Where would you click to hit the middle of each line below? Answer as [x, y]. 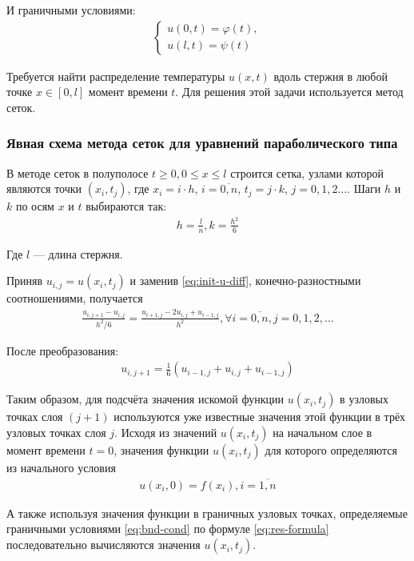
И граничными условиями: [71, 10]
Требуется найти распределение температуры [116, 76]
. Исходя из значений [166, 433]
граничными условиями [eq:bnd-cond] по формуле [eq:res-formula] [168, 529]
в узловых [364, 399]
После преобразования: [62, 350]
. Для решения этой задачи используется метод [289, 92]
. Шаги [364, 188]
